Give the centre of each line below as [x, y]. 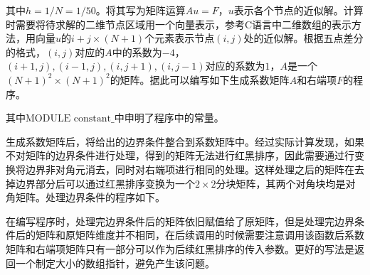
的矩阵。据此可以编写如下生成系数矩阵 [200, 79]
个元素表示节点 [180, 38]
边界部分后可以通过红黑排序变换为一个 [105, 183]
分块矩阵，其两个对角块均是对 [286, 183]
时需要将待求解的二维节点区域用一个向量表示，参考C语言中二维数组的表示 [179, 24]
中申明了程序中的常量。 [169, 118]
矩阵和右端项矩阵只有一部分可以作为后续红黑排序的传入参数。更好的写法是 [180, 248]
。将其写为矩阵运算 [141, 10]
